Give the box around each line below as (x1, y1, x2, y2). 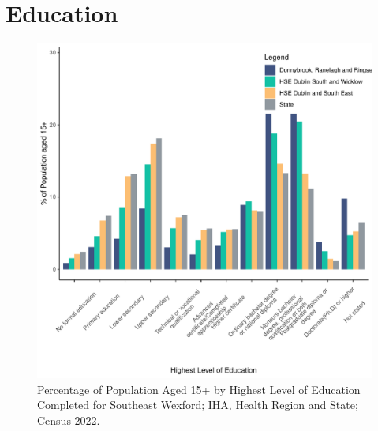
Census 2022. (37, 411, 100, 428)
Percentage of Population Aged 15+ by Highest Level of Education (37, 380, 361, 397)
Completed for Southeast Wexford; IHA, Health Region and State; (37, 396, 358, 413)
